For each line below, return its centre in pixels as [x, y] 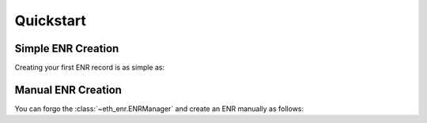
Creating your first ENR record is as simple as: [90, 68]
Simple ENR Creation [67, 48]
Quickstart [51, 20]
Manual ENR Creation [68, 89]
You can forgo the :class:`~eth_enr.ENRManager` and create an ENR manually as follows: [159, 108]
